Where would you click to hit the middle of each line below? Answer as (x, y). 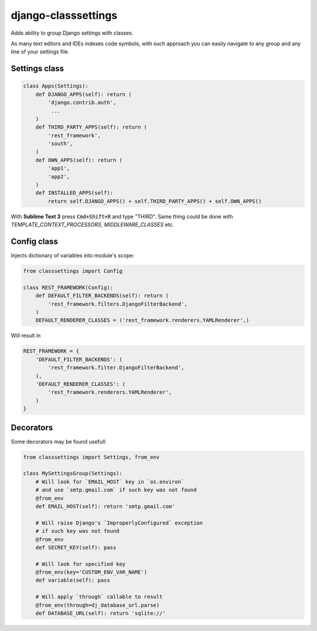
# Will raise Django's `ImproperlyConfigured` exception (119, 523)
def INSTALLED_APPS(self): (75, 193)
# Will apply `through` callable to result (99, 597)
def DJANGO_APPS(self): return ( (84, 94)
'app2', (59, 177)
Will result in (26, 335)
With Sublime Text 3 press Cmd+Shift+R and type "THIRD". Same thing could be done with (122, 216)
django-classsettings (64, 15)
